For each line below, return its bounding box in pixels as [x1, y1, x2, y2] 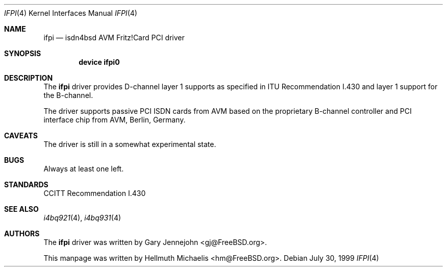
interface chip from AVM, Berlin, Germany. [43, 115, 186, 124]
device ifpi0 [79, 58, 120, 66]
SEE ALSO [4, 205, 39, 213]
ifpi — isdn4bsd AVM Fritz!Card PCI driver [43, 33, 185, 42]
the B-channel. [43, 91, 93, 100]
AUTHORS [4, 229, 40, 238]
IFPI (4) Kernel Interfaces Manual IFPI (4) [4, 9, 137, 17]
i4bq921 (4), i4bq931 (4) [43, 213, 121, 222]
